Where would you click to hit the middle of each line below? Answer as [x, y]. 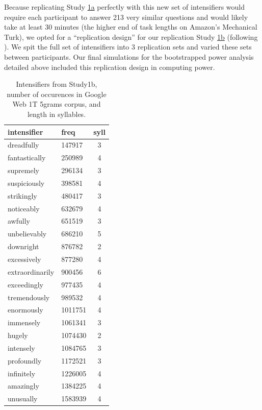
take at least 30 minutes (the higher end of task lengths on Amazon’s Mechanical [131, 27]
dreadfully [23, 145]
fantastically [27, 158]
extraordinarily [31, 271]
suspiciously [26, 183]
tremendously [29, 297]
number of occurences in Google [57, 94]
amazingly [23, 386]
